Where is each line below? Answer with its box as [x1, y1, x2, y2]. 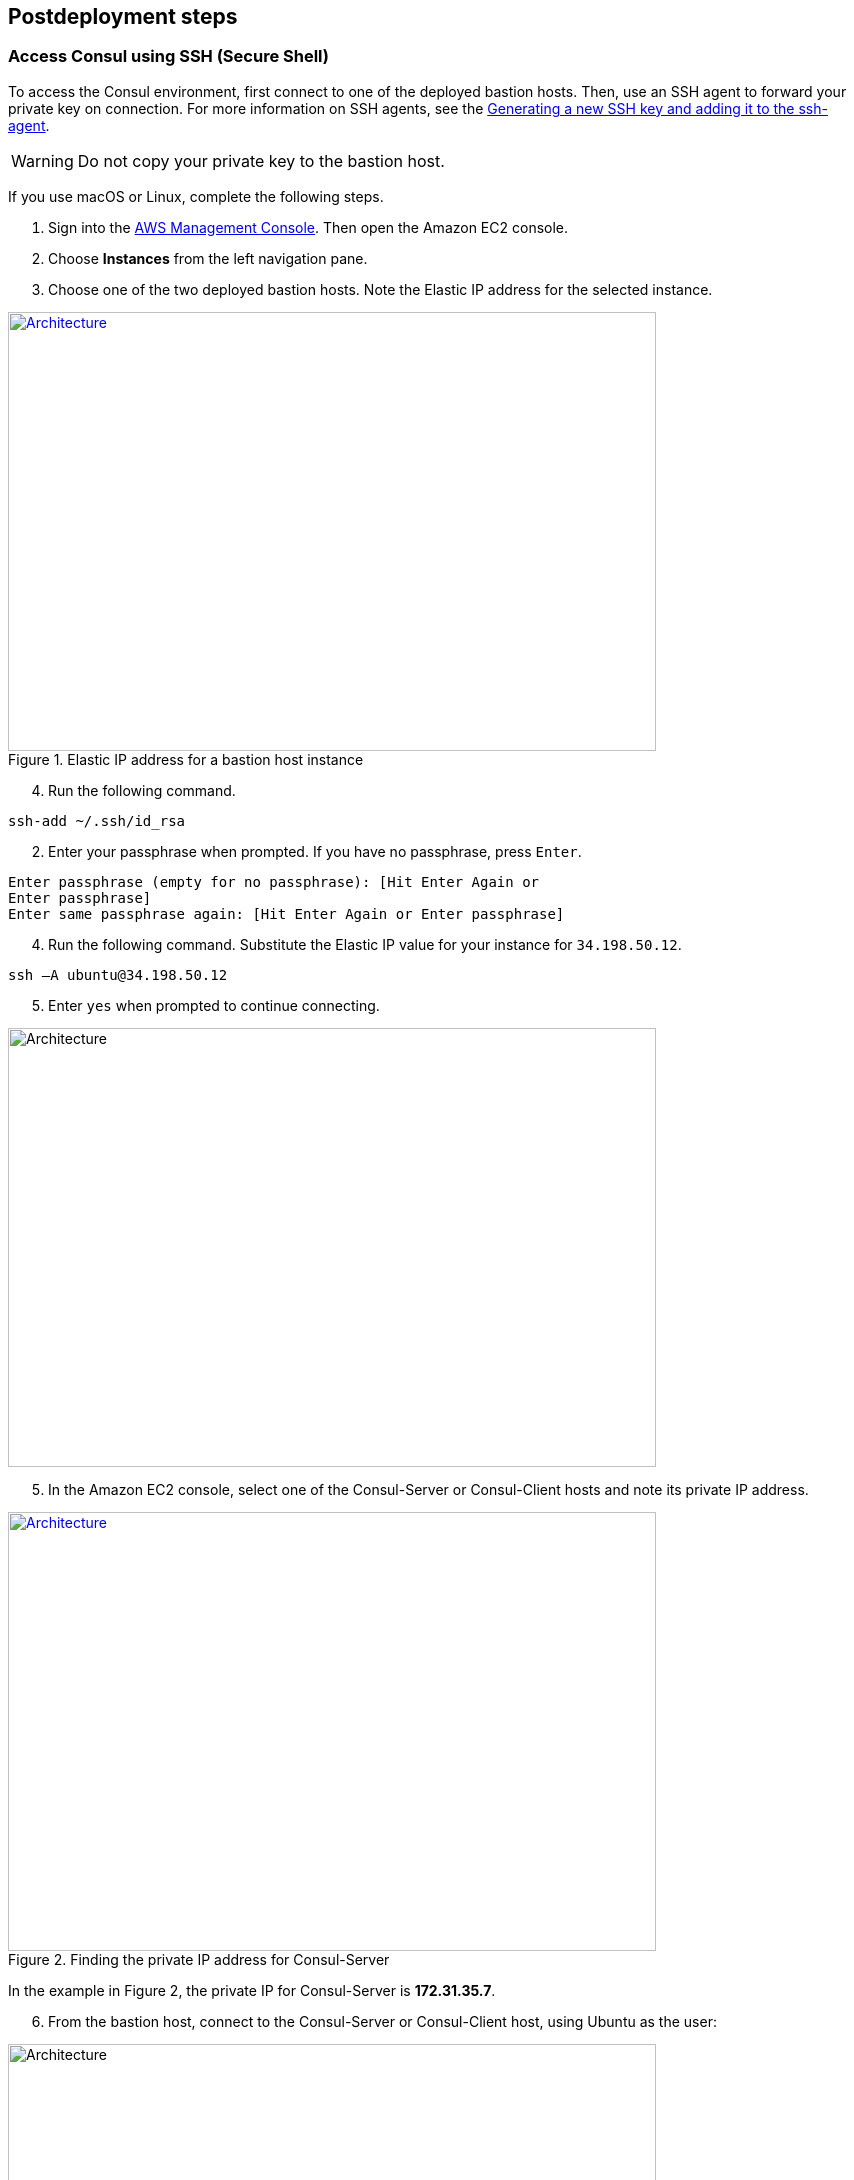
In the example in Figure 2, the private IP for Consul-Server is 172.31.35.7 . [8, 1981, 496, 1999]
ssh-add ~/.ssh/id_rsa [8, 812, 186, 829]
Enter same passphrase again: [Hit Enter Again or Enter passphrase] [8, 905, 565, 922]
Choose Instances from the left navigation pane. [48, 249, 368, 267]
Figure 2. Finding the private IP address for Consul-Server [8, 1950, 390, 1968]
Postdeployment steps [8, 4, 238, 29]
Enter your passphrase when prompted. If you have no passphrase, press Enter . [48, 842, 582, 860]
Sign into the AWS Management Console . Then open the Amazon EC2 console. [48, 218, 569, 236]
